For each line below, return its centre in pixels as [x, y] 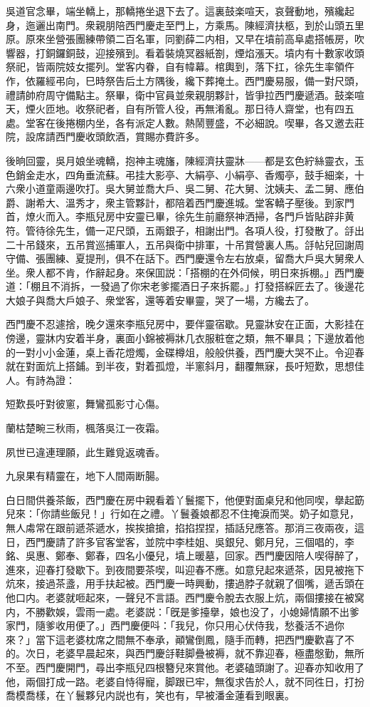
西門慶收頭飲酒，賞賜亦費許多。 [130, 136]
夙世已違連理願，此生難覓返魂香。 [85, 451]
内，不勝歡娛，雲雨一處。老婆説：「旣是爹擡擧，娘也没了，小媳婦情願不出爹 [183, 611]
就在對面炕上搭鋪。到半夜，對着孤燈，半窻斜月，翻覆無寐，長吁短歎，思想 [180, 366]
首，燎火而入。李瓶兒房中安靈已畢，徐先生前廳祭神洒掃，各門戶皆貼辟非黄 [180, 216]
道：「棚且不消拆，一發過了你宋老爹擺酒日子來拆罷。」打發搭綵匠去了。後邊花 [185, 286]
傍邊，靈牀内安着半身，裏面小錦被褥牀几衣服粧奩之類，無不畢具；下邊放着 [180, 338]
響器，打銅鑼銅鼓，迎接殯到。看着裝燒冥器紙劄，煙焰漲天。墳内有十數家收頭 [185, 52]
